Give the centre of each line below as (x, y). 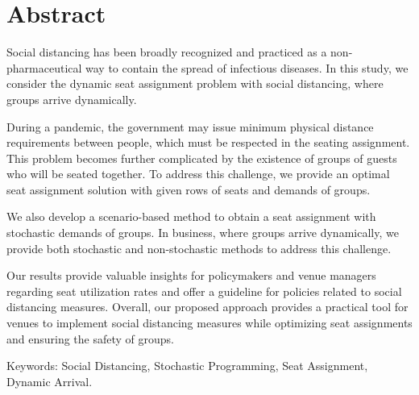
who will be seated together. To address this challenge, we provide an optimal (198, 174)
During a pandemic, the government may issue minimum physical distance (190, 126)
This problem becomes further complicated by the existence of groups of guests (202, 158)
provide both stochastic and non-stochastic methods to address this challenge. (199, 248)
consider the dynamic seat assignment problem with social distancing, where (195, 83)
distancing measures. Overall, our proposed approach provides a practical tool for (207, 307)
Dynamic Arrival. (50, 381)
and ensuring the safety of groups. (90, 338)
